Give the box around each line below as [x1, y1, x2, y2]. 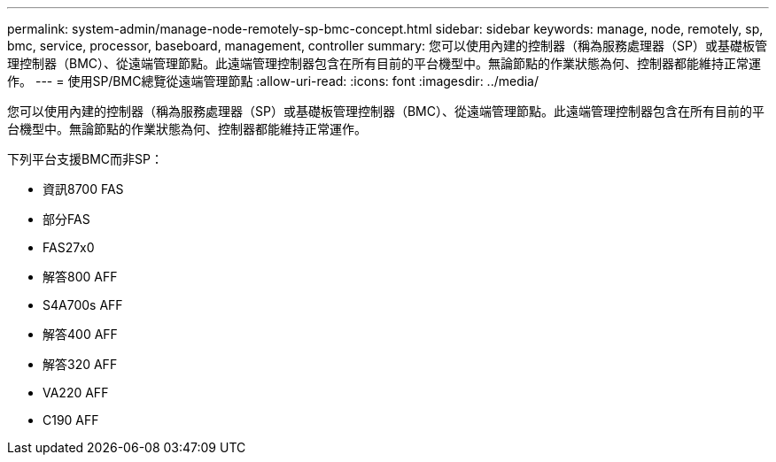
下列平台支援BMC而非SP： [7, 151, 163, 166]
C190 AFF [43, 412, 99, 427]
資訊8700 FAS [43, 181, 124, 196]
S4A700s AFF [43, 297, 123, 312]
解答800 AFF [43, 269, 118, 284]
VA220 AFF [43, 385, 109, 400]
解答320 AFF [43, 357, 118, 372]
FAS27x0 [43, 240, 95, 255]
